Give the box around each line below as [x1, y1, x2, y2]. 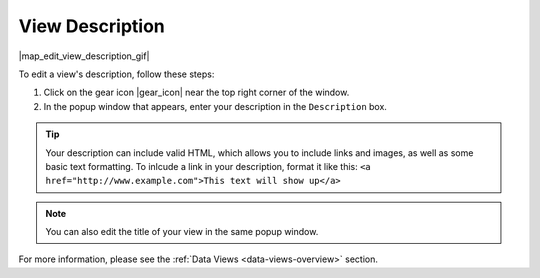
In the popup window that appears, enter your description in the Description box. [43, 100, 387, 112]
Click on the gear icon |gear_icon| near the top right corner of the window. [43, 86, 350, 99]
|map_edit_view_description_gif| [18, 50, 150, 62]
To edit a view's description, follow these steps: [18, 68, 215, 80]
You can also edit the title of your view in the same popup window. [45, 226, 319, 238]
